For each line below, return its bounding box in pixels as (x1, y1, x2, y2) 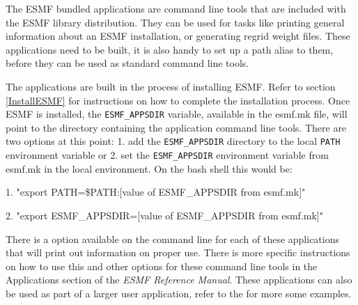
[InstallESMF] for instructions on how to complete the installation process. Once (6, 93, 350, 107)
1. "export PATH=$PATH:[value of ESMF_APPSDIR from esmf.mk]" (6, 185, 306, 199)
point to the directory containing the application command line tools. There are (6, 120, 347, 134)
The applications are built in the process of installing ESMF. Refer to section (6, 79, 336, 93)
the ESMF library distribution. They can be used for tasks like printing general (6, 15, 345, 29)
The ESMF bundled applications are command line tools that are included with (6, 1, 346, 15)
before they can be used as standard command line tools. (6, 56, 249, 70)
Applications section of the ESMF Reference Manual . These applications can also (6, 272, 352, 287)
